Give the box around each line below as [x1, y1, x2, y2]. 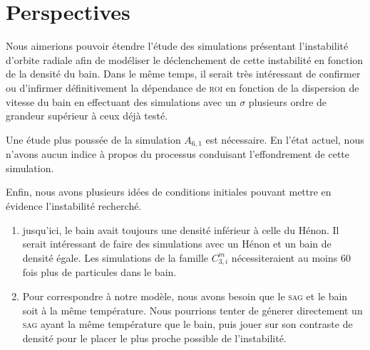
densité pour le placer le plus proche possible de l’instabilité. [22, 330, 287, 345]
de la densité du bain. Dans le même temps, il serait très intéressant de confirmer [6, 66, 361, 81]
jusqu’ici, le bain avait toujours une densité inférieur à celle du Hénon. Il [22, 222, 339, 237]
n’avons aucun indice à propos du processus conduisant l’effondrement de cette [6, 147, 350, 161]
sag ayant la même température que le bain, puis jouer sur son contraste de [22, 317, 353, 332]
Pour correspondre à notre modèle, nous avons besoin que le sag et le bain [22, 289, 348, 304]
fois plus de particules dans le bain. [22, 265, 177, 280]
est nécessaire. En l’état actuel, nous [205, 132, 364, 147]
